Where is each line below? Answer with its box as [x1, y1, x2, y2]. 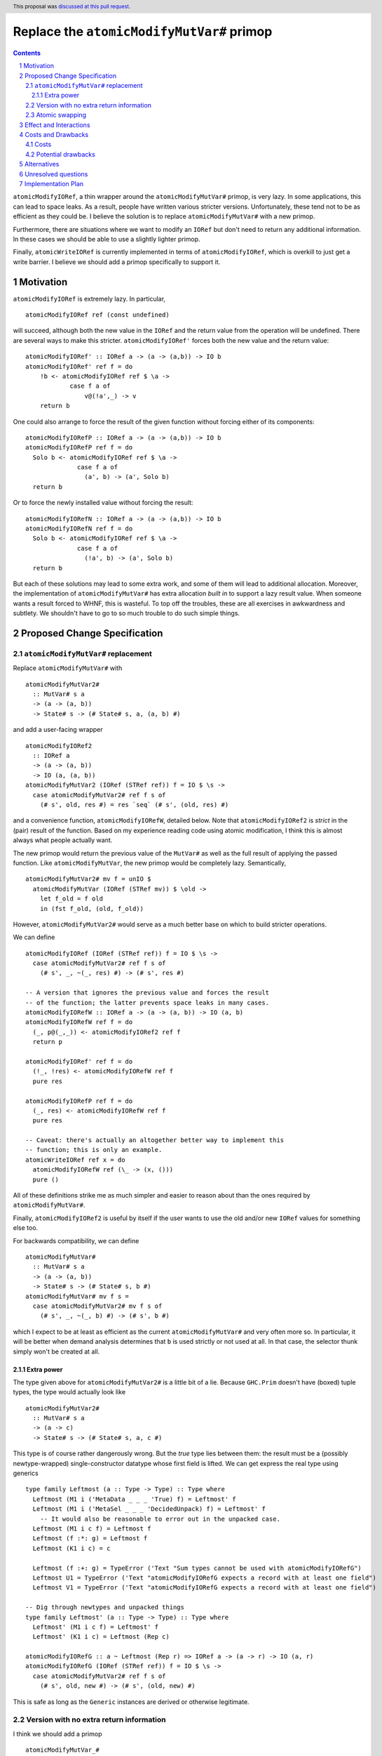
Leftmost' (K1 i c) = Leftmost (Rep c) [32, 1633, 170, 1641]
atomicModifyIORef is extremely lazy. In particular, [13, 294, 166, 303]
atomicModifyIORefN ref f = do [25, 525, 133, 533]
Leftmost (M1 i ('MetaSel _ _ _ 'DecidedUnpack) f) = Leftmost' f [32, 1505, 266, 1513]
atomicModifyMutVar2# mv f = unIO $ [25, 875, 151, 883]
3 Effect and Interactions [19, 120, 90, 129]
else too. [13, 1224, 39, 1232]
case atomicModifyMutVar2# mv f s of [32, 1302, 163, 1310]
